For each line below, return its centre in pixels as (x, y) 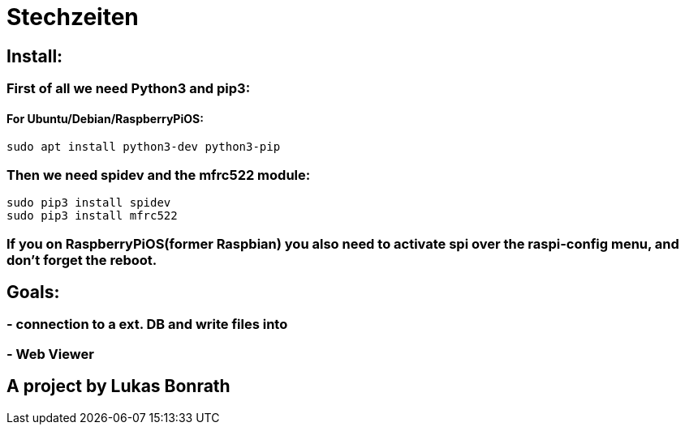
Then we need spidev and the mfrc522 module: (159, 175)
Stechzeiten (73, 17)
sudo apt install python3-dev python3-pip (144, 147)
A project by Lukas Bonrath (118, 386)
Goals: (33, 292)
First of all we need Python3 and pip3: (129, 89)
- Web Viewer (50, 354)
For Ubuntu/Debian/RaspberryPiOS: (105, 118)
